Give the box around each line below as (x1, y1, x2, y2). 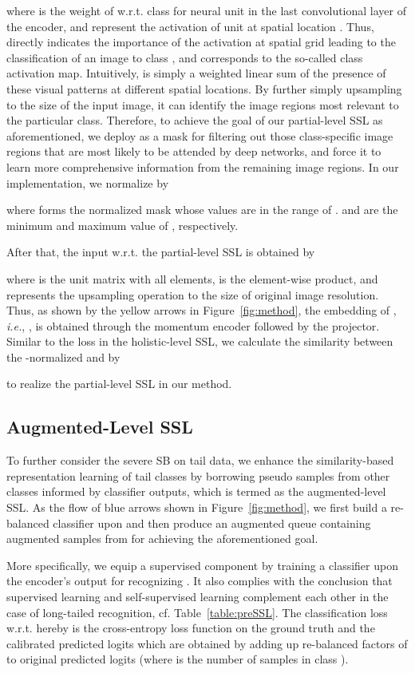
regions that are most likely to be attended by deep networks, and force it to (6, 143, 381, 160)
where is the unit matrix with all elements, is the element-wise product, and (6, 270, 378, 287)
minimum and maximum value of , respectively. (6, 216, 239, 233)
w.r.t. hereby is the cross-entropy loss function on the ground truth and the (6, 620, 375, 636)
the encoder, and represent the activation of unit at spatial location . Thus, (6, 18, 374, 34)
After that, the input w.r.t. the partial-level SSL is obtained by (6, 243, 315, 260)
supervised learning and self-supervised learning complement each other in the (6, 588, 389, 605)
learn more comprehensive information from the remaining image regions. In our (6, 158, 399, 175)
